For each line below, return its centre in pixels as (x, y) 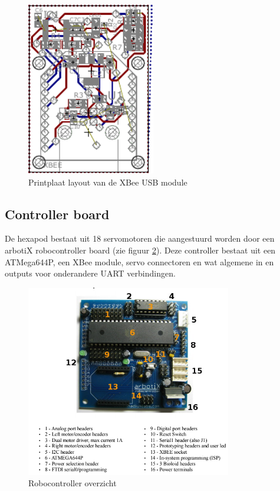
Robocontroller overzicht (73, 483)
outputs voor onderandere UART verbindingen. (90, 273)
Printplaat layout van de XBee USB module (108, 182)
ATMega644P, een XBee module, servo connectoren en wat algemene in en (139, 261)
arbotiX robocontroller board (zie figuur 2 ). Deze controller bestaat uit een (140, 250)
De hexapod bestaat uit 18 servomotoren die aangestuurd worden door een (140, 238)
